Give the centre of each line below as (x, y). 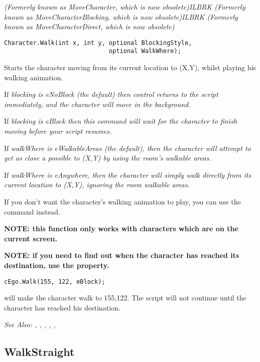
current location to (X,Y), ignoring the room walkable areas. (97, 185)
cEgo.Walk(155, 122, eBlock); (55, 281)
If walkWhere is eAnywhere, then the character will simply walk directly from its (128, 174)
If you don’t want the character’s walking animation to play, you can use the (123, 202)
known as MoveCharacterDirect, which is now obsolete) (89, 27)
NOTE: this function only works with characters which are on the (121, 228)
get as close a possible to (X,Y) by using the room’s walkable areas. (108, 158)
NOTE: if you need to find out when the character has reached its (122, 255)
